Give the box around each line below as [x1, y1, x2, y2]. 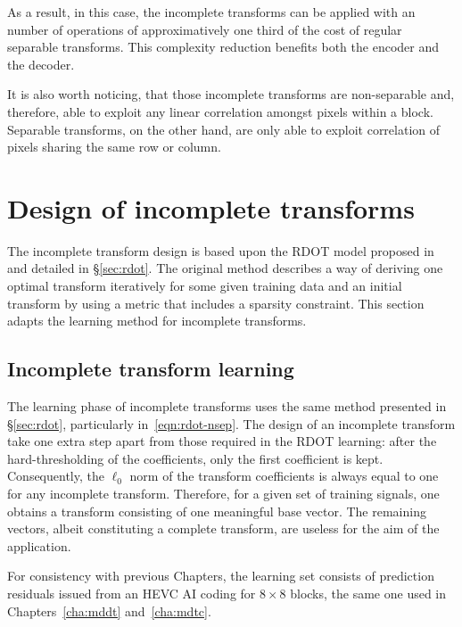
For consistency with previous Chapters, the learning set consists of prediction [7, 566, 434, 585]
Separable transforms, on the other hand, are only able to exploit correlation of [7, 120, 441, 138]
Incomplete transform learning [7, 355, 294, 383]
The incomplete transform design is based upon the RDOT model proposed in [7, 241, 434, 260]
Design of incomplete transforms [7, 189, 415, 226]
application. [7, 536, 71, 555]
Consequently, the [7, 466, 104, 485]
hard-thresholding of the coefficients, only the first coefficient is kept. [7, 449, 384, 467]
